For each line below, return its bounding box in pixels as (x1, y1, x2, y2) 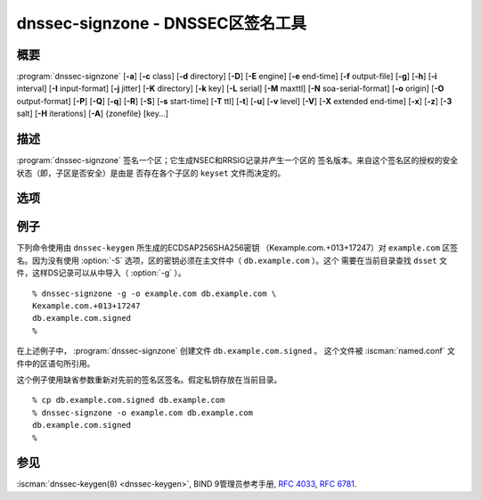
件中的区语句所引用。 (16, 357, 95, 369)
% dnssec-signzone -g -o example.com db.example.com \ (32, 288, 277, 299)
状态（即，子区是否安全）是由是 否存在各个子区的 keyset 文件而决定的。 (16, 168, 286, 178)
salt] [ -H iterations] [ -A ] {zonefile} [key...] (16, 108, 169, 119)
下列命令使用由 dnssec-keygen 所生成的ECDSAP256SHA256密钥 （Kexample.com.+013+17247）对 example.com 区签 (16, 242, 459, 253)
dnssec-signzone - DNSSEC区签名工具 (16, 13, 307, 33)
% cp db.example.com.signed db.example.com (32, 395, 225, 406)
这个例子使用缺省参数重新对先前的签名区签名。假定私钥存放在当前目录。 (16, 374, 282, 385)
